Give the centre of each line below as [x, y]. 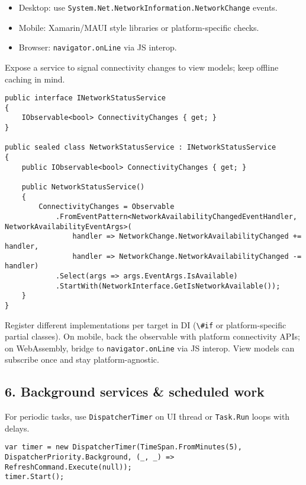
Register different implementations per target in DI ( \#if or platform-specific [146, 324]
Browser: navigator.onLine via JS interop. [98, 47]
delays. [17, 428]
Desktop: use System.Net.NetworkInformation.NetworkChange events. [148, 7]
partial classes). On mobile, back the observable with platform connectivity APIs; [152, 336]
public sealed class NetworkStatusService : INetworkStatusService [141, 148]
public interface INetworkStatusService [86, 98]
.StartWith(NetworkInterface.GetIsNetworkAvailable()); [168, 286]
